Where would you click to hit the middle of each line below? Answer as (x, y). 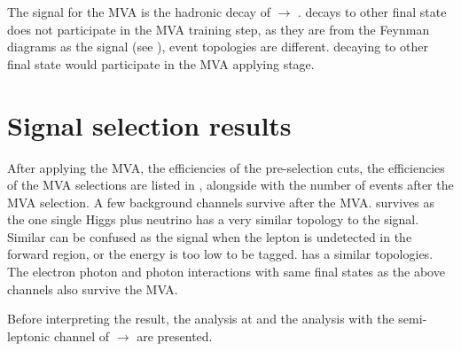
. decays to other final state (372, 12)
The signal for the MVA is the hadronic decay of (139, 12)
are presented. (175, 335)
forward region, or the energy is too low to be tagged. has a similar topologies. (220, 254)
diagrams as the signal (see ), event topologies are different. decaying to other (218, 47)
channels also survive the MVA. (93, 289)
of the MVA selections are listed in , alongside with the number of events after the (230, 185)
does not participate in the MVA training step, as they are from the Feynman (219, 29)
